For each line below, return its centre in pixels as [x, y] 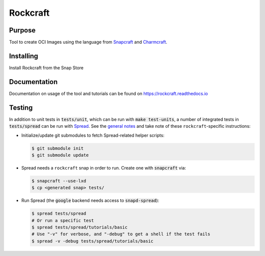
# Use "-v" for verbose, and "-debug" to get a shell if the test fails [121, 234]
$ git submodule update [60, 155]
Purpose [22, 30]
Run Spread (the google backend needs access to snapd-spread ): [90, 200]
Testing [21, 107]
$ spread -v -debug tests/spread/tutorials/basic [93, 241]
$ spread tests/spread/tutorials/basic [79, 228]
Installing [24, 56]
